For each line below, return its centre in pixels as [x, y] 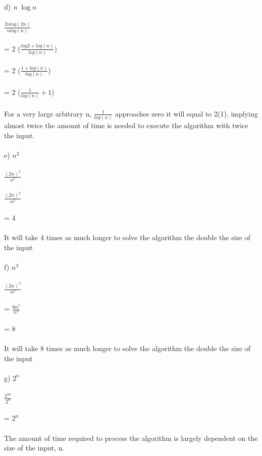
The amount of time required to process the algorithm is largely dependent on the [131, 438]
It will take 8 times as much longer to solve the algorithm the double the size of [127, 348]
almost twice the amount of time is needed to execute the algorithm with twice [126, 125]
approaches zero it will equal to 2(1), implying [186, 113]
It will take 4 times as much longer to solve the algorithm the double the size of [127, 237]
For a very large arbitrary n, [48, 113]
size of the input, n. [34, 448]
